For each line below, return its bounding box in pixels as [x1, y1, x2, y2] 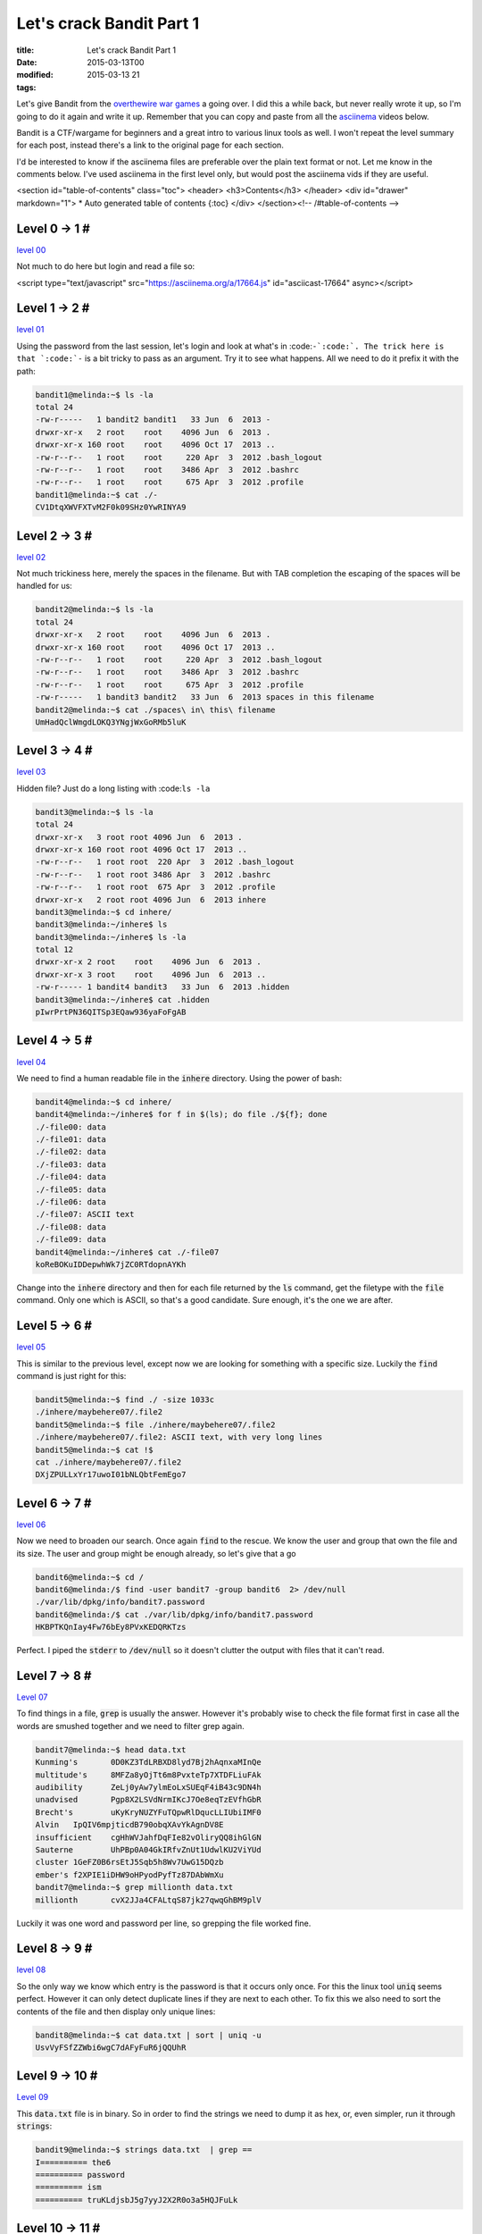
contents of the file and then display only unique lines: [16, 2006, 216, 2017]
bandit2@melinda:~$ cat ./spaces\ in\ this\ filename [35, 704, 276, 715]
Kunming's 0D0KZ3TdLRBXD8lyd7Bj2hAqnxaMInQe [35, 1757, 262, 1768]
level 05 [16, 1341, 46, 1353]
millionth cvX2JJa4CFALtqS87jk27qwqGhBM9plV [35, 1894, 262, 1905]
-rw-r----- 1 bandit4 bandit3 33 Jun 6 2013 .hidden [35, 982, 290, 992]
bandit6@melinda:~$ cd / [35, 1572, 145, 1582]
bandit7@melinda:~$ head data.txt [35, 1744, 187, 1755]
